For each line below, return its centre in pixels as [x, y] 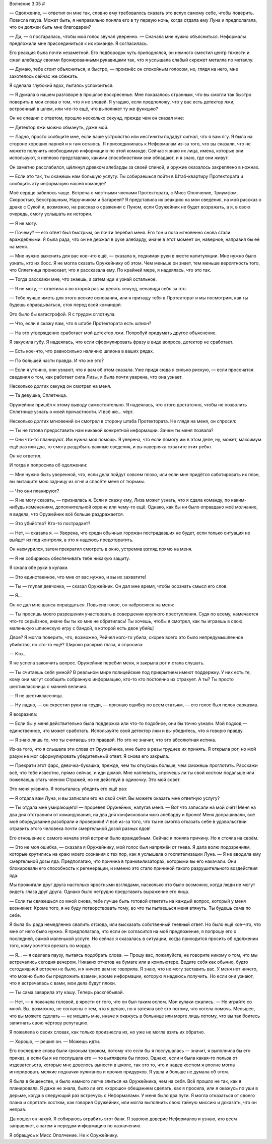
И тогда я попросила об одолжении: [48, 465]
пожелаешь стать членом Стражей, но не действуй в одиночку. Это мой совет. [95, 779]
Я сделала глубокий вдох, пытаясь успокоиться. [61, 85]
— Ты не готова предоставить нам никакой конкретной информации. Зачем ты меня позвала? [111, 430]
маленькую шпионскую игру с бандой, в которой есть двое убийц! [82, 628]
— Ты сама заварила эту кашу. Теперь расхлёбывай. [67, 993]
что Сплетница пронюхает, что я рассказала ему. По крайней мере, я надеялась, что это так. [110, 270]
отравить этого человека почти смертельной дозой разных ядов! [80, 828]
